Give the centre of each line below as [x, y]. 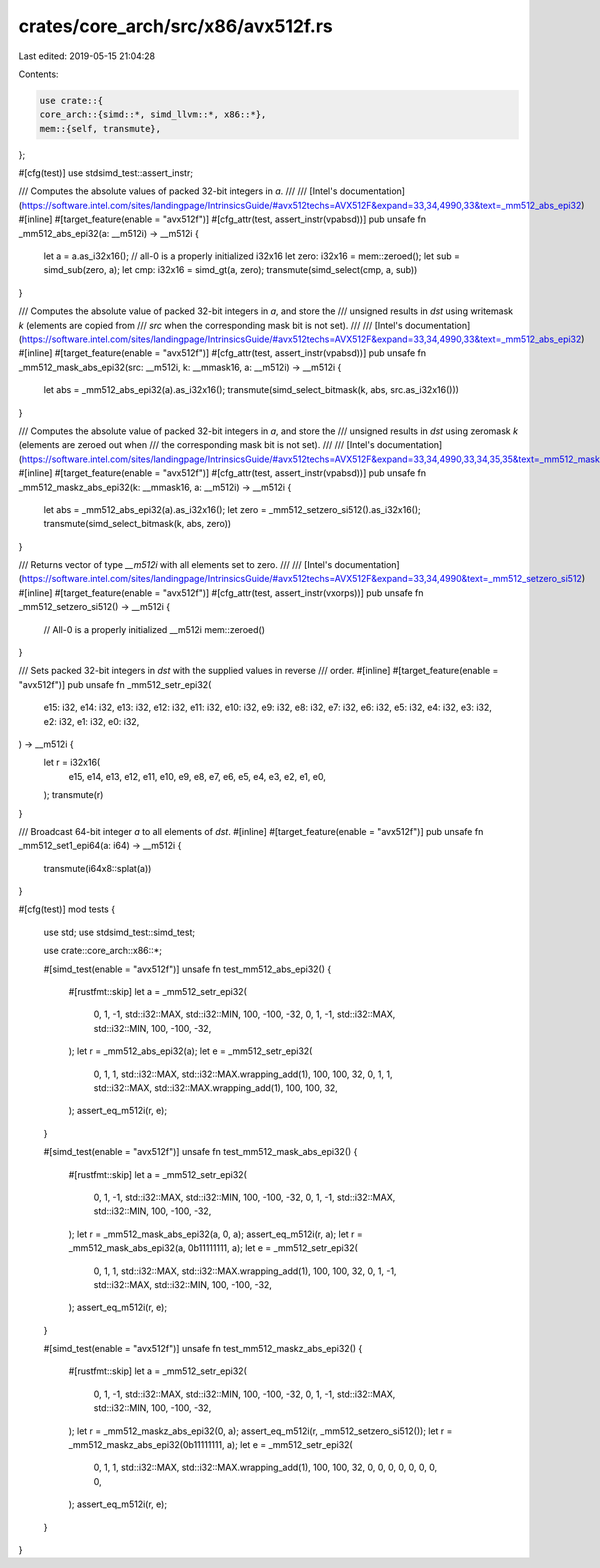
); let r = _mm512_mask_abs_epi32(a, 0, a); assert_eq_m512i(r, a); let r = [216, 1234]
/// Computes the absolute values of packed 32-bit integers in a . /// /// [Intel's [178, 191]
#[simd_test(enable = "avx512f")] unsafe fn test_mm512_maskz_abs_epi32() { [203, 1349]
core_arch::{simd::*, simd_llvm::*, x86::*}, [153, 114]
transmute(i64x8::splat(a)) [97, 868]
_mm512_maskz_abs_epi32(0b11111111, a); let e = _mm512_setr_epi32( [211, 1445]
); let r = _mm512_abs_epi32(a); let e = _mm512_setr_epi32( [190, 1051]
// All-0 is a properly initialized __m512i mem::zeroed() [154, 629]
